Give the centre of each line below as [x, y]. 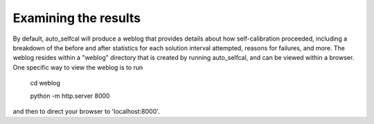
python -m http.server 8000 [70, 96]
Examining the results [77, 18]
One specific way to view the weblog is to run [78, 67]
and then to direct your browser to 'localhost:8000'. [86, 111]
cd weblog [45, 83]
